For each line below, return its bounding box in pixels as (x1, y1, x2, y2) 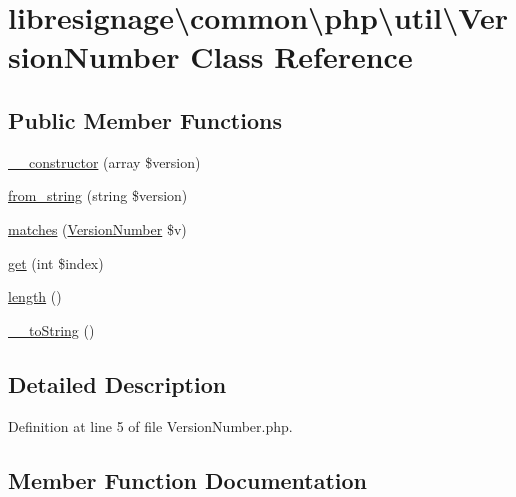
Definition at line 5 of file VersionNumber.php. (8, 415, 293, 436)
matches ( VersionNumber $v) (8, 218, 187, 239)
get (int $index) (8, 252, 104, 273)
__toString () (8, 319, 95, 340)
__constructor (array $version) (8, 151, 201, 172)
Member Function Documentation (8, 464, 368, 495)
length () (8, 286, 62, 307)
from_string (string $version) (8, 185, 188, 206)
